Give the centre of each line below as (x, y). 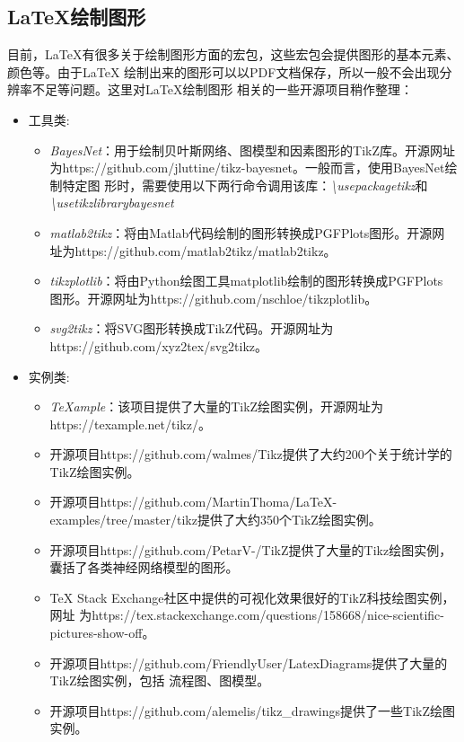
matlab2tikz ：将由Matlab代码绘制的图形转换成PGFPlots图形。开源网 (247, 232)
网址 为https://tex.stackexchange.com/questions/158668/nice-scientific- (247, 615)
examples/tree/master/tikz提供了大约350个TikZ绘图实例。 (215, 520)
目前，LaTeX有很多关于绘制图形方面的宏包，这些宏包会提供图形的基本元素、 (233, 54)
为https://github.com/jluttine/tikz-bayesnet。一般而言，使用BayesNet (247, 168)
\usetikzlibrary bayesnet (112, 203)
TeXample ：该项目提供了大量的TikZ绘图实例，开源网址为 (217, 406)
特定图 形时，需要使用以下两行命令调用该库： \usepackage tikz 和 (245, 185)
